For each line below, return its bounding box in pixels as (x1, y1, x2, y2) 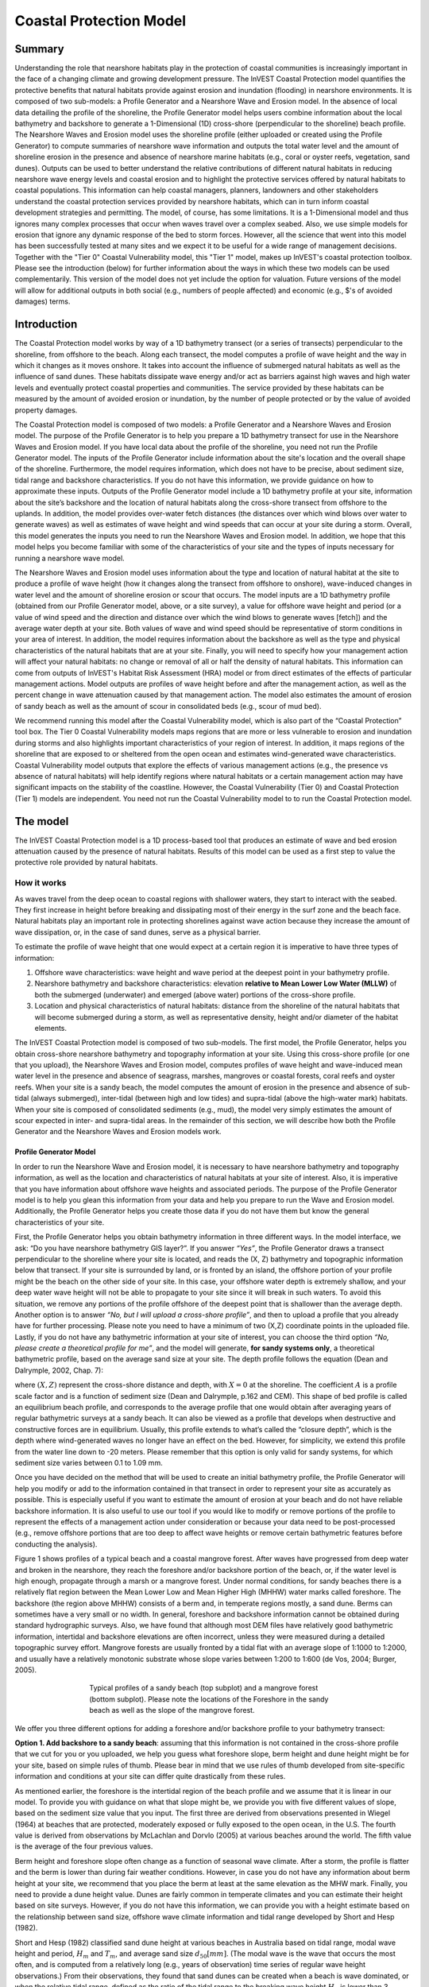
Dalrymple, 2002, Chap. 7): (14, 1365, 103, 1375)
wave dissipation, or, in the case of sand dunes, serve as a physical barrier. (14, 927, 261, 937)
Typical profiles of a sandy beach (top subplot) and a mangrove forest (89, 1683, 319, 1693)
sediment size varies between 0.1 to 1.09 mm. (14, 1458, 163, 1467)
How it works (14, 877, 67, 889)
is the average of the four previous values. (14, 1842, 153, 1851)
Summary (14, 42, 64, 56)
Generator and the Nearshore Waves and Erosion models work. (14, 1127, 222, 1137)
